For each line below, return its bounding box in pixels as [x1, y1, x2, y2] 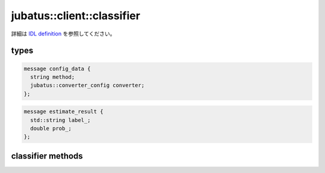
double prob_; [30, 125, 72, 132]
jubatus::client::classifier [11, 9, 141, 22]
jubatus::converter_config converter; [30, 82, 144, 89]
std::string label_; [30, 117, 91, 123]
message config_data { [23, 65, 91, 72]
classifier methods [11, 151, 84, 161]
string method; [30, 73, 75, 80]
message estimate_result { [23, 108, 104, 115]
